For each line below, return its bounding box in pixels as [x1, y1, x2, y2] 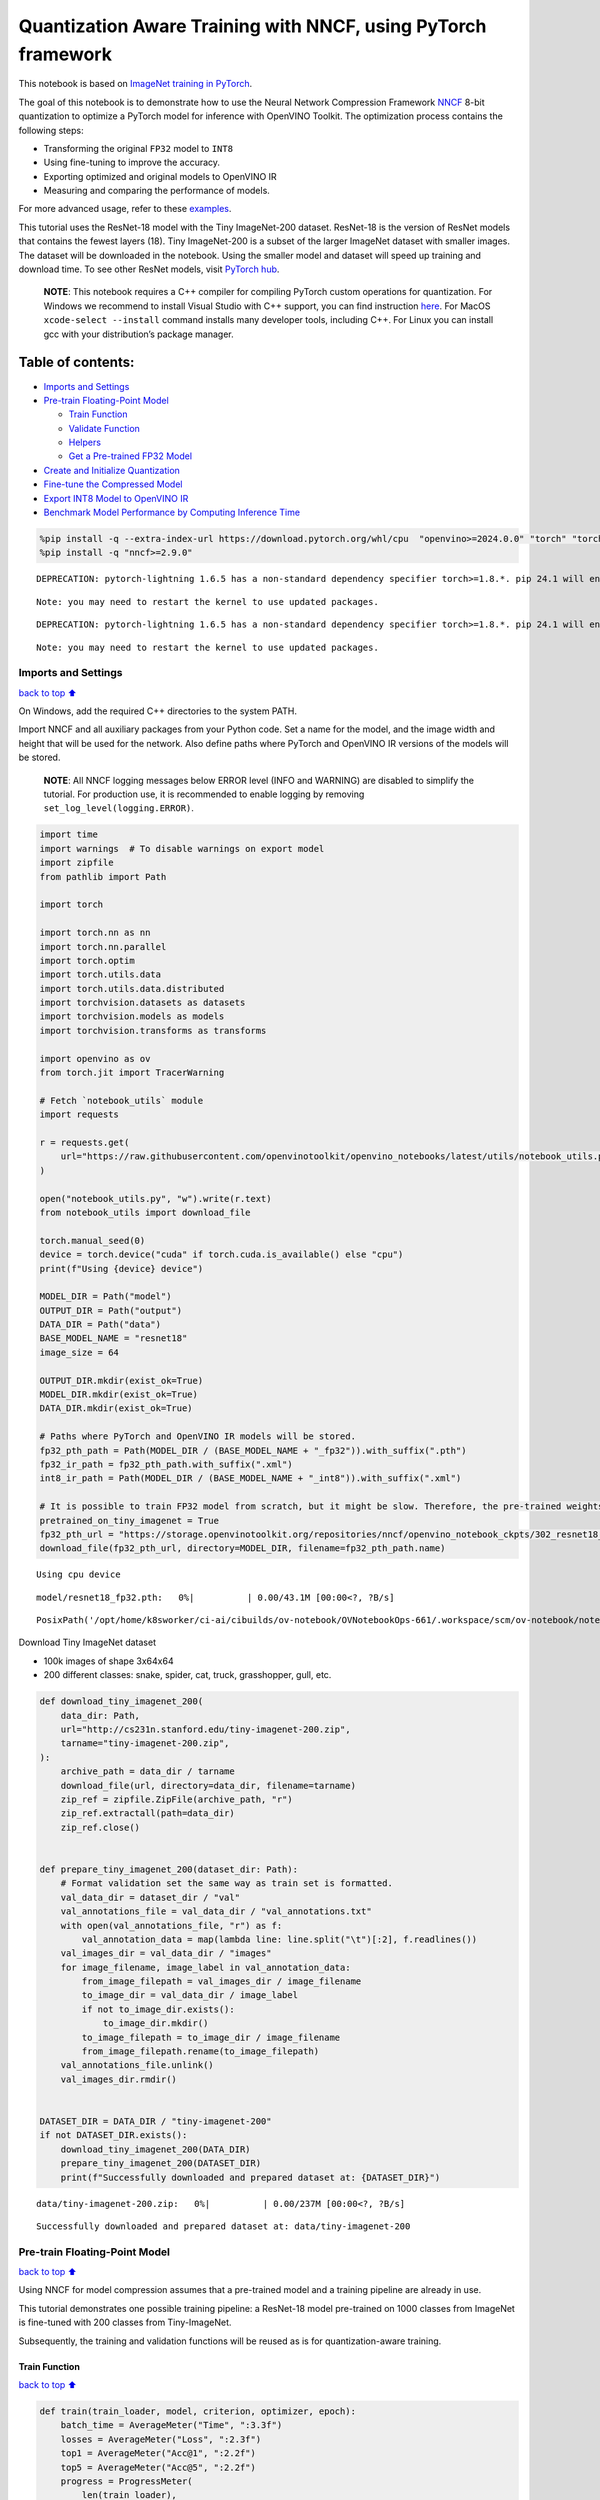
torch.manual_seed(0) [39, 1235, 146, 1246]
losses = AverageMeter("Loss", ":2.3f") [60, 2433, 262, 2445]
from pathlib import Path [39, 871, 167, 882]
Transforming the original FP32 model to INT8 [43, 142, 234, 154]
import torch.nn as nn [39, 927, 151, 939]
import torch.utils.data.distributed [39, 983, 225, 994]
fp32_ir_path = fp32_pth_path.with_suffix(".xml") [39, 1458, 294, 1470]
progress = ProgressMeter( [60, 2475, 194, 2487]
